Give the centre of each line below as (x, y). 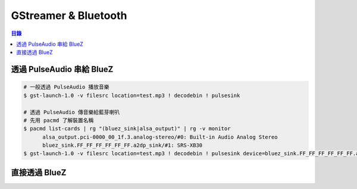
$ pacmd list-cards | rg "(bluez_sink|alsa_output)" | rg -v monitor (127, 129)
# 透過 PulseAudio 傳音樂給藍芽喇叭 (72, 112)
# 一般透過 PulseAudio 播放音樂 (66, 87)
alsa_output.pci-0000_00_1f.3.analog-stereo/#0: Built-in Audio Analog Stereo (160, 137)
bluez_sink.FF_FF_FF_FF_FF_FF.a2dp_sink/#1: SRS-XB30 (123, 145)
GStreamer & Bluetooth (69, 15)
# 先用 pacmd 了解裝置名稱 (59, 120)
